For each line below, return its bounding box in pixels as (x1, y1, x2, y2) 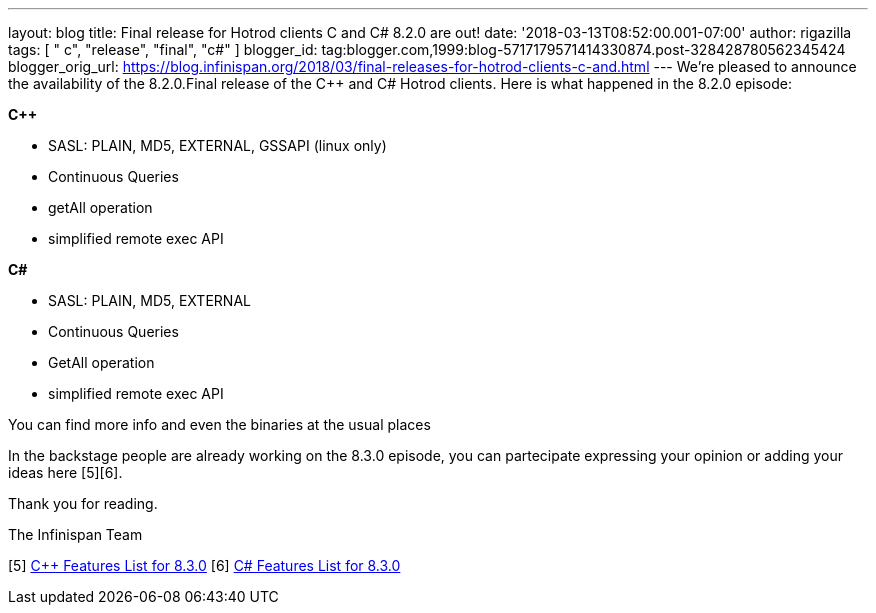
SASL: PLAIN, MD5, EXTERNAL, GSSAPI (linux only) (48, 137, 387, 154)
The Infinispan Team (8, 526, 143, 543)
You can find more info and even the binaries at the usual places (8, 416, 431, 433)
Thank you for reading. (8, 495, 158, 512)
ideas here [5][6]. (8, 464, 123, 481)
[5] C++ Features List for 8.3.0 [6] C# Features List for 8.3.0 (8, 557, 401, 574)
